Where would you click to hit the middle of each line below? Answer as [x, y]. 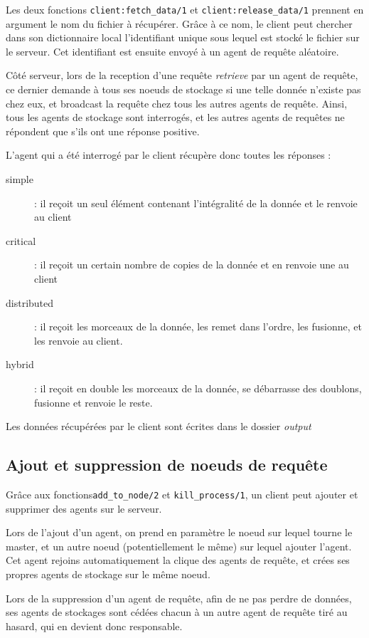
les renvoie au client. [79, 340]
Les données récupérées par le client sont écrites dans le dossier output [159, 426]
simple [20, 179]
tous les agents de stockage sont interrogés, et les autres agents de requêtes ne [175, 117]
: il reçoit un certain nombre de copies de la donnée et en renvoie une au [192, 265]
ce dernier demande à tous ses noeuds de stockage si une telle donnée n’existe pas [183, 89]
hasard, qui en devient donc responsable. [94, 626]
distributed [30, 302]
